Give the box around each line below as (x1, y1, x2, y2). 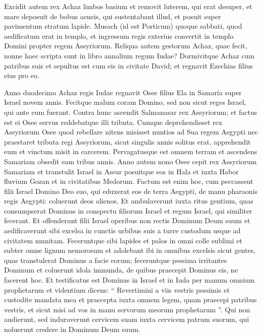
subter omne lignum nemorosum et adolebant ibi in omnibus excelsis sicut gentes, (4, 245, 256, 255)
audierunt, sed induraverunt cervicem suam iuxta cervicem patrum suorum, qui (4, 314, 249, 324)
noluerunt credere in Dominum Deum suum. (4, 324, 141, 334)
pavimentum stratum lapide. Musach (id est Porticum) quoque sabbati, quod (4, 21, 242, 31)
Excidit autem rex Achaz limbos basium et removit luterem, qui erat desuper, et (4, 1, 252, 11)
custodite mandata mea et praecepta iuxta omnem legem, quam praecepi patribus (4, 294, 257, 305)
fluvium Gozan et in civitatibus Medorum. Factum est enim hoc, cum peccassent (4, 176, 253, 186)
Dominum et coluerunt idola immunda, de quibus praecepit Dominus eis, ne (4, 264, 238, 275)
